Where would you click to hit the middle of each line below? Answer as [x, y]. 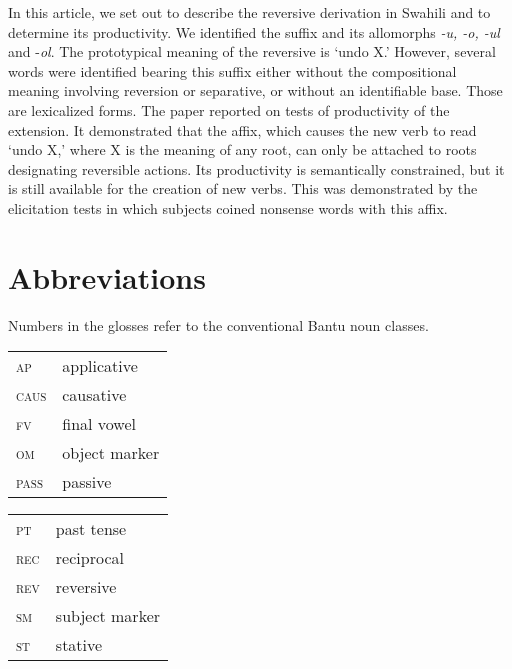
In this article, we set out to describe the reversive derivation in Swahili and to [249, 12]
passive [87, 482]
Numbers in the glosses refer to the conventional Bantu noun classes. [218, 324]
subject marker [108, 616]
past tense [91, 529]
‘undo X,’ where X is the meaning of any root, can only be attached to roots [242, 149]
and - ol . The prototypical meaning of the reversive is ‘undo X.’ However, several [252, 51]
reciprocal [89, 558]
